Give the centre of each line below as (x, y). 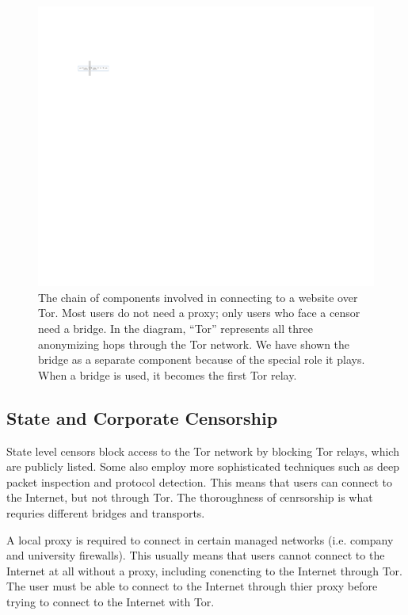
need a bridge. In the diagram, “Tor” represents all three (175, 328)
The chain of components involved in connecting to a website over (198, 297)
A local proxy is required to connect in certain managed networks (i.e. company (200, 539)
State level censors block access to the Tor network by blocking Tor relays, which (203, 451)
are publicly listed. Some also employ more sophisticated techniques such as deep (203, 466)
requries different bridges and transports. (106, 512)
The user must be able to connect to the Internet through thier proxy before (192, 586)
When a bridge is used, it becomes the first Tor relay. (168, 374)
